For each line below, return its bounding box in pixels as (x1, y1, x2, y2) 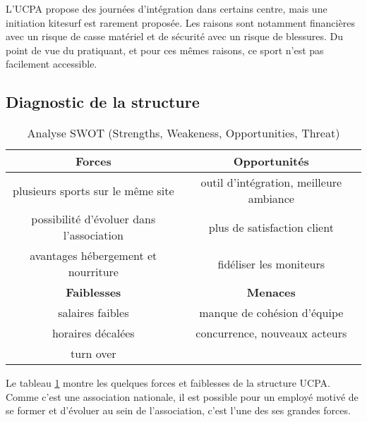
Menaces (246, 284, 296, 301)
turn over (71, 345, 116, 362)
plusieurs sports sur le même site (13, 182, 174, 199)
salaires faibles (58, 304, 129, 321)
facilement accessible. (6, 56, 97, 71)
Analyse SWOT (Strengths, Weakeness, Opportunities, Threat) (27, 125, 340, 142)
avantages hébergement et (30, 247, 157, 264)
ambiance (248, 190, 294, 207)
